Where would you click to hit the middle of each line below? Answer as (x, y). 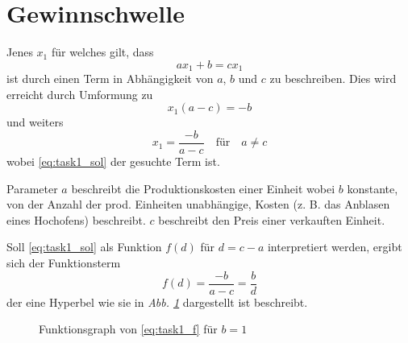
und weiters (35, 122)
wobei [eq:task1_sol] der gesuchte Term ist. (113, 161)
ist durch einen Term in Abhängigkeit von (110, 79)
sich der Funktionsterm (64, 262)
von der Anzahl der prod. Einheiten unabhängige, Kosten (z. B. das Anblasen (198, 204)
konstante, (373, 188)
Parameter (32, 188)
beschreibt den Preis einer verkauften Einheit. (272, 219)
